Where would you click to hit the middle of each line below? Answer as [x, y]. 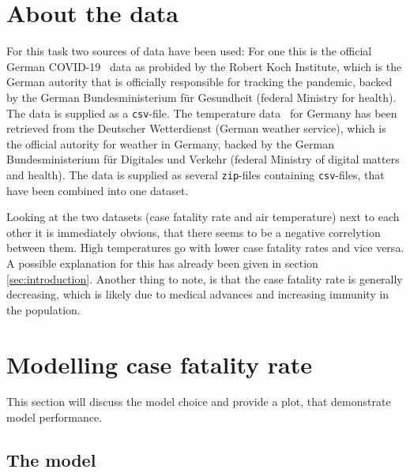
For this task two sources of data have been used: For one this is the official [189, 51]
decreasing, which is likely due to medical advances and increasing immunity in [198, 294]
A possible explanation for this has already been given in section [162, 263]
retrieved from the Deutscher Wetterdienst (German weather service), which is [196, 128]
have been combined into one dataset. [98, 190]
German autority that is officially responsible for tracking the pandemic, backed [199, 82]
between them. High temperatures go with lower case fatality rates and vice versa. [205, 248]
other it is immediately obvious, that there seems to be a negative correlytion [194, 232]
